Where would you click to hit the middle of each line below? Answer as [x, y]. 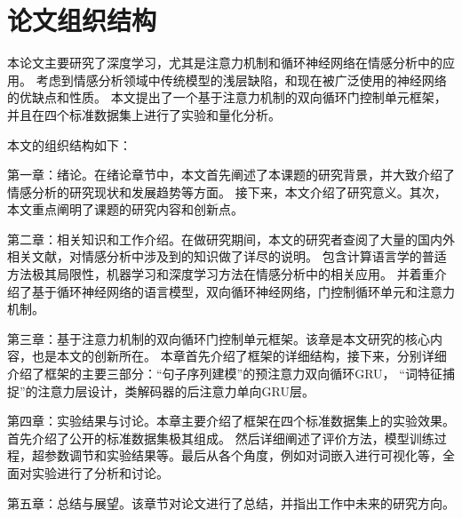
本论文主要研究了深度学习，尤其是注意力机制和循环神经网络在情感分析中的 [225, 63]
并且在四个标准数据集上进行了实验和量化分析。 [144, 114]
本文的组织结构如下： [69, 144]
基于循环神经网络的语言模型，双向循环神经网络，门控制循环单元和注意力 [243, 291]
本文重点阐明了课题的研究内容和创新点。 [125, 209]
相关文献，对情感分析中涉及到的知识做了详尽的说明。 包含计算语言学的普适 [227, 256]
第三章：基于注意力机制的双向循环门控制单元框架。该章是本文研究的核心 [219, 338]
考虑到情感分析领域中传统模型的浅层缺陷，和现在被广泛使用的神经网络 [241, 80]
